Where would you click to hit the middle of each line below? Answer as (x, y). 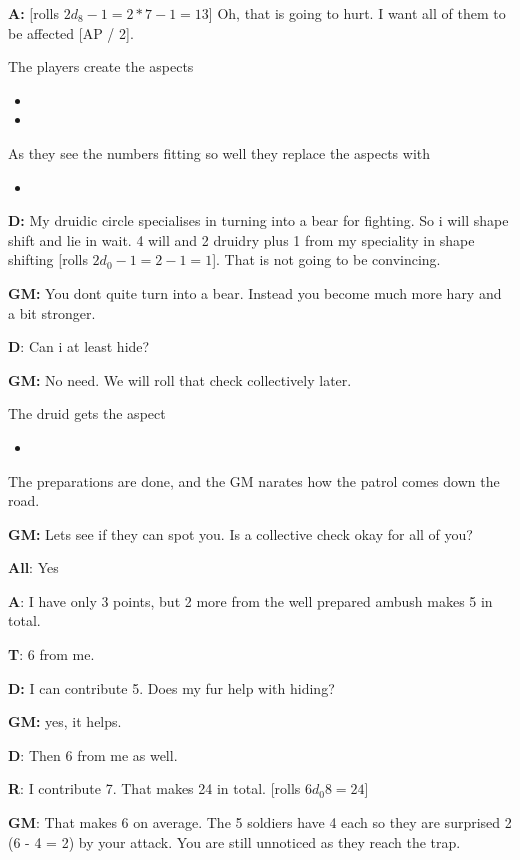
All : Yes (33, 567)
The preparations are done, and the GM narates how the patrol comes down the (254, 480)
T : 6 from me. (51, 654)
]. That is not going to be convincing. (326, 259)
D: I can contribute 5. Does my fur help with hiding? (171, 687)
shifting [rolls (48, 259)
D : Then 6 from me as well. (93, 754)
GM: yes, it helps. (65, 721)
